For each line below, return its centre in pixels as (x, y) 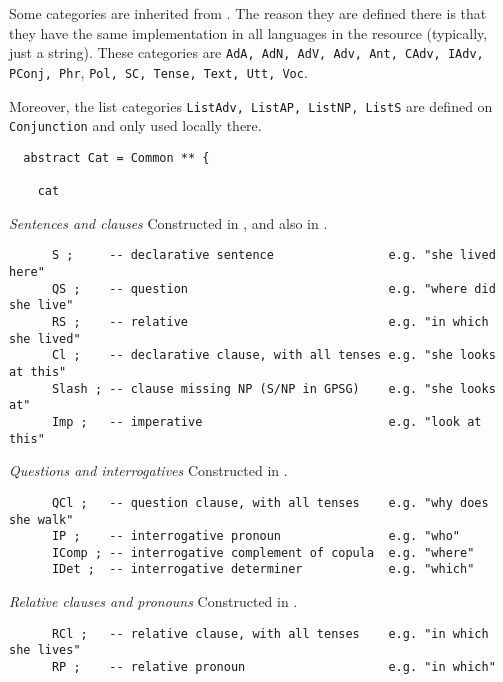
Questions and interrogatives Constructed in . (148, 470)
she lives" (45, 650)
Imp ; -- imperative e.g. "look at (266, 421)
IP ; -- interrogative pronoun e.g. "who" (256, 536)
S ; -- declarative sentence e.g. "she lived (273, 255)
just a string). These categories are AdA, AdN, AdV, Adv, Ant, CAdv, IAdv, (246, 52)
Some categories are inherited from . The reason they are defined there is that (248, 13)
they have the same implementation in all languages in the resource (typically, (248, 32)
